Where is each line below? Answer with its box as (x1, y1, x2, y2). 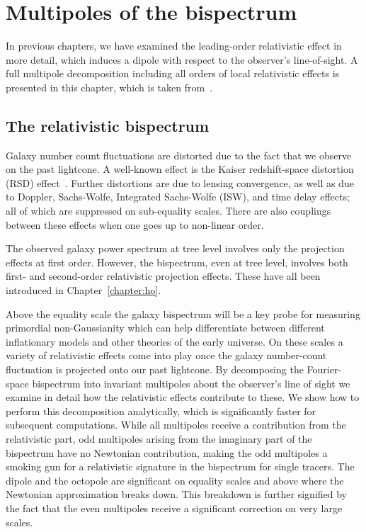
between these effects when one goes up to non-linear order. (6, 217, 264, 232)
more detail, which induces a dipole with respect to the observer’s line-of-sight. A (6, 52, 358, 67)
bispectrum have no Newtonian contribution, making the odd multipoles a (6, 445, 328, 460)
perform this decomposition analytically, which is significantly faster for (6, 403, 316, 418)
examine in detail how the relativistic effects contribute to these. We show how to (6, 390, 360, 404)
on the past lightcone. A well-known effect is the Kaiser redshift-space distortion (6, 162, 354, 176)
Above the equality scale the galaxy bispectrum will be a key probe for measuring (6, 306, 360, 321)
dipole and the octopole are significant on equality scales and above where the (6, 472, 344, 487)
